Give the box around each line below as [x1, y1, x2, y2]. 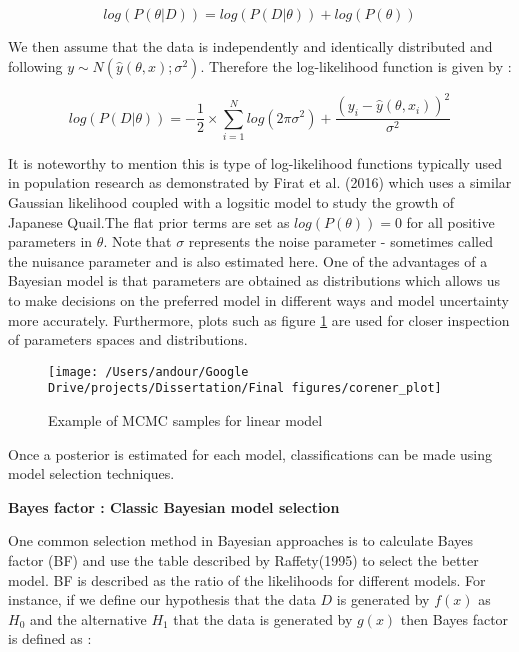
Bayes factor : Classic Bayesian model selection [8, 496, 340, 517]
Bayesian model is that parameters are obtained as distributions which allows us [8, 270, 501, 291]
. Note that [103, 231, 172, 252]
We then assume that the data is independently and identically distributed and [8, 36, 493, 56]
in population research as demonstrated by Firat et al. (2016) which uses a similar [8, 172, 512, 193]
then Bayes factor [400, 608, 509, 629]
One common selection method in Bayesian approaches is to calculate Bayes [8, 530, 474, 551]
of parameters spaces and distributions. [8, 329, 248, 350]
